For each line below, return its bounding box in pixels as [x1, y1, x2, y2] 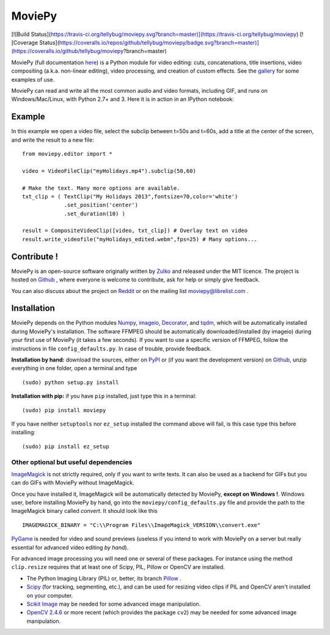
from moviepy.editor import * [22, 150, 113, 157]
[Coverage [11, 38, 38, 46]
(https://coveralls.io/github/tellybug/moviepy [11, 48, 124, 55]
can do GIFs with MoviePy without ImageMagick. [11, 479, 134, 487]
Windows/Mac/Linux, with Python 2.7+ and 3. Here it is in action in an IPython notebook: [11, 95, 235, 103]
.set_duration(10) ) [64, 210, 125, 217]
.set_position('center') [64, 201, 139, 209]
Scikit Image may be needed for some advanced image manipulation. [26, 600, 201, 608]
